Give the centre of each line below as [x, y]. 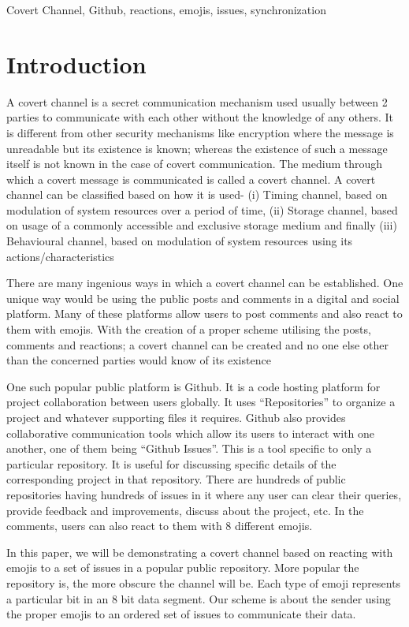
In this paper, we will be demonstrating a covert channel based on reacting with [200, 552]
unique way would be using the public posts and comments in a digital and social [203, 298]
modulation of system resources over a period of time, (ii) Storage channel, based [202, 209]
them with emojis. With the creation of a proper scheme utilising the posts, [189, 329]
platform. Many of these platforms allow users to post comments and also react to [204, 313]
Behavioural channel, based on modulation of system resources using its [180, 241]
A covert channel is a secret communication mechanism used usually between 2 [197, 101]
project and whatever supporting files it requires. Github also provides [176, 417]
